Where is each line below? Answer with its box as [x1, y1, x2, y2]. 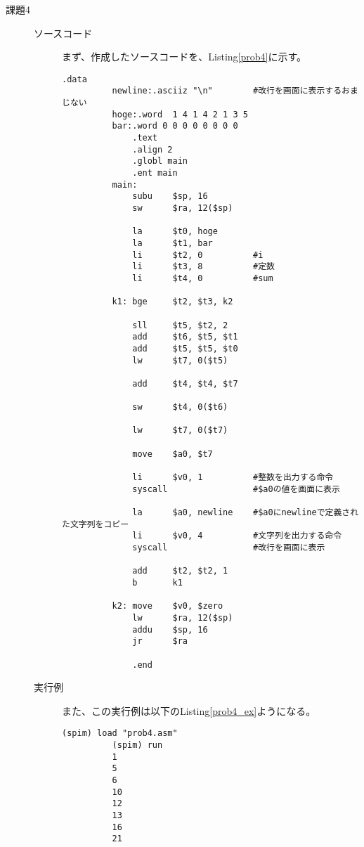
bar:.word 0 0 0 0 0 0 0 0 [112, 121, 238, 131]
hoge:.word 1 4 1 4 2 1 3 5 [112, 109, 248, 119]
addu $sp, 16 [132, 624, 208, 635]
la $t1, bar [132, 238, 213, 248]
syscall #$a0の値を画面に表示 [132, 484, 340, 494]
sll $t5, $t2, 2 [132, 320, 228, 330]
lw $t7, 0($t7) [132, 425, 228, 436]
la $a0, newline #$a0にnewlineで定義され [132, 507, 359, 518]
